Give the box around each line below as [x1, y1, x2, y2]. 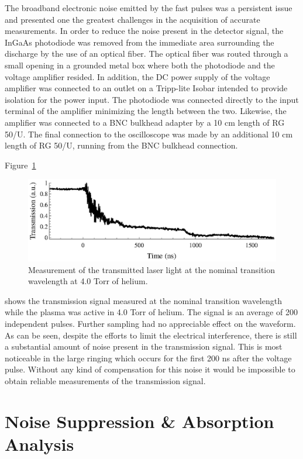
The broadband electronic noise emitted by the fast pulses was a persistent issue [5, 2, 292, 13]
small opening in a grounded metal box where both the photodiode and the [5, 58, 275, 71]
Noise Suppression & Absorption [5, 409, 274, 433]
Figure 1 [5, 158, 36, 171]
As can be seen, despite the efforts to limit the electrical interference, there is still [5, 329, 297, 341]
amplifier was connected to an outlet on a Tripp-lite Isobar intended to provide [5, 82, 288, 94]
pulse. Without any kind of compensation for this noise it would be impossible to [5, 363, 295, 375]
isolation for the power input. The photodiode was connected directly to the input [5, 93, 299, 105]
